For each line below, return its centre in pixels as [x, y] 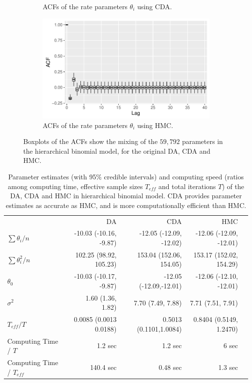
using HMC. [155, 125]
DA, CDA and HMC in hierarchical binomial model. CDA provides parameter [126, 196]
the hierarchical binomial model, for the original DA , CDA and [117, 151]
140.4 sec [103, 367]
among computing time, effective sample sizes [75, 186]
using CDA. [155, 6]
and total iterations [187, 186]
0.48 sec [170, 367]
